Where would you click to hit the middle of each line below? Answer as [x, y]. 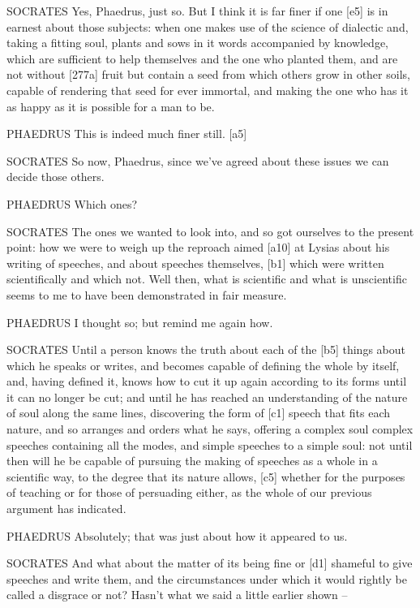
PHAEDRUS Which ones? [72, 203]
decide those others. [56, 177]
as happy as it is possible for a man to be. [111, 106]
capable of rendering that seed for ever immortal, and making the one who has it [208, 90]
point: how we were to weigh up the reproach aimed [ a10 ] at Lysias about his [198, 247]
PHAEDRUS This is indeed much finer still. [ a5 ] [127, 134]
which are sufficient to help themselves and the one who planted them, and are [202, 58]
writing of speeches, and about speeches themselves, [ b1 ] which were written [195, 263]
